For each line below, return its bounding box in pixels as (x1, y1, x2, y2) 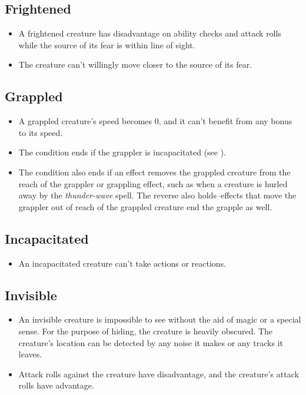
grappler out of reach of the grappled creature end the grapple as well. (18, 200, 272, 213)
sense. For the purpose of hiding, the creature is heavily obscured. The (18, 324, 273, 337)
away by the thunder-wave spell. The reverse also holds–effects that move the (18, 189, 297, 201)
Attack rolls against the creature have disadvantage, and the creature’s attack (18, 367, 299, 380)
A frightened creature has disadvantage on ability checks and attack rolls (18, 27, 281, 39)
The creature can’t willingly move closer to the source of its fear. (18, 58, 252, 71)
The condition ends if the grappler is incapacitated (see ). (18, 146, 227, 158)
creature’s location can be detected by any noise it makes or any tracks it (18, 336, 283, 348)
